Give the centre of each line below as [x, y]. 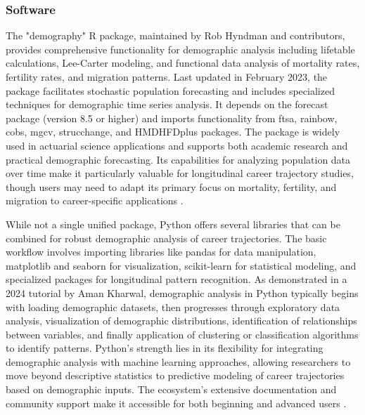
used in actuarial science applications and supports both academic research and [177, 145]
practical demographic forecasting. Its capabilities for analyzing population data [178, 159]
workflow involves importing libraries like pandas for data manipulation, [161, 252]
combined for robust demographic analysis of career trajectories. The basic [166, 238]
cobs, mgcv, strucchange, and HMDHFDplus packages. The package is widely [173, 132]
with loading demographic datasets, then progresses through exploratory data [173, 307]
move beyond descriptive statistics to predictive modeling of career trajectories [175, 375]
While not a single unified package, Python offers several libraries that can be [173, 224]
